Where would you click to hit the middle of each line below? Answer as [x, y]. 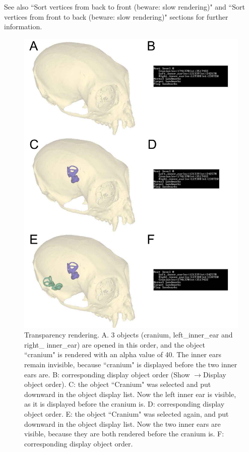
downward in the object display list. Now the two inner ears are [122, 423]
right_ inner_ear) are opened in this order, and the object [115, 344]
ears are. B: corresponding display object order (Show [107, 374]
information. [23, 26]
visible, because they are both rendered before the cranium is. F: [124, 434]
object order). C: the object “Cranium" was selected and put [118, 384]
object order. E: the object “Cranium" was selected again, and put [127, 413]
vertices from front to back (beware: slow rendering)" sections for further [116, 16]
